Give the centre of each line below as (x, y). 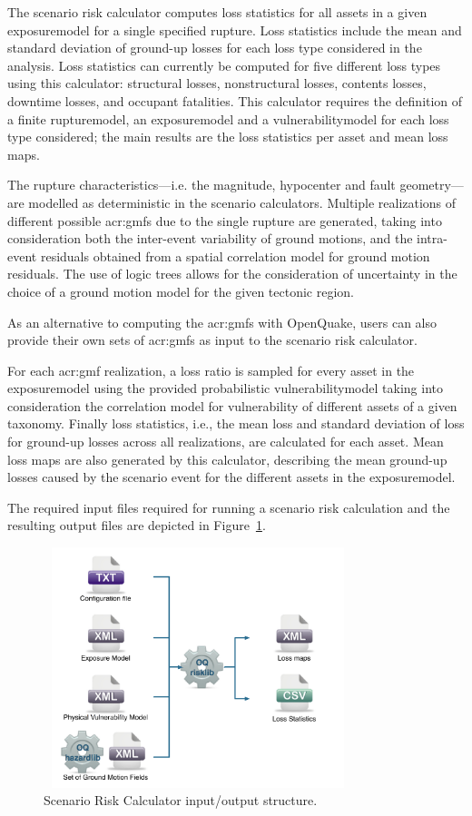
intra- (432, 238)
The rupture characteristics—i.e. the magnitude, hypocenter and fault (202, 185)
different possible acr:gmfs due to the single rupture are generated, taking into (225, 220)
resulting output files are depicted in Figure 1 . (137, 525)
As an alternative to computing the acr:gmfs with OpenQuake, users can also (222, 322)
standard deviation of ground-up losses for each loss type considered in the (215, 48)
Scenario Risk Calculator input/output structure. (181, 800)
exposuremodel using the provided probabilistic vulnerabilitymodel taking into (225, 388)
